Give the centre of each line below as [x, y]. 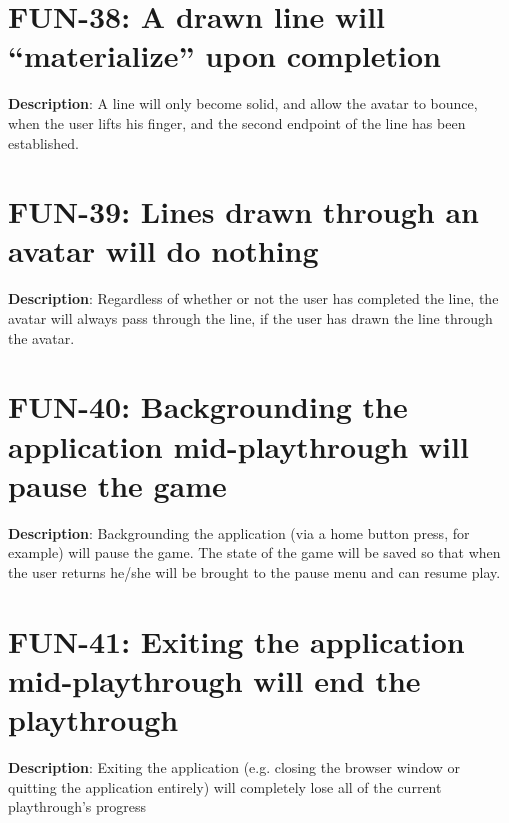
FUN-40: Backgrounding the [208, 406]
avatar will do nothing [163, 250]
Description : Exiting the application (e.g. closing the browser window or [234, 766]
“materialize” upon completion [224, 55]
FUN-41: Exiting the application [236, 640]
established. [43, 142]
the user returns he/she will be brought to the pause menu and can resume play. [254, 571]
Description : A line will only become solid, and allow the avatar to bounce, [243, 103]
